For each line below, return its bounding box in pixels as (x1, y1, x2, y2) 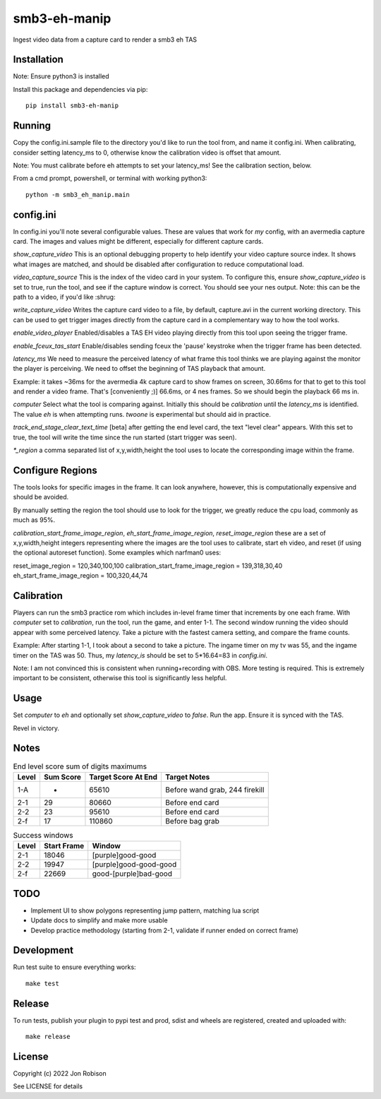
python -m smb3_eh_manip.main (25, 191, 131, 198)
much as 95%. (13, 516, 56, 524)
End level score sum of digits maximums (13, 761, 147, 771)
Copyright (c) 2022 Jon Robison (13, 1069, 107, 1078)
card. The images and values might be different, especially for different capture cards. (13, 237, 264, 245)
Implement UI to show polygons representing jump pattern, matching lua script (30, 906, 260, 915)
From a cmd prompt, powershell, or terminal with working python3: (13, 174, 207, 183)
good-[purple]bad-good (92, 869, 173, 879)
